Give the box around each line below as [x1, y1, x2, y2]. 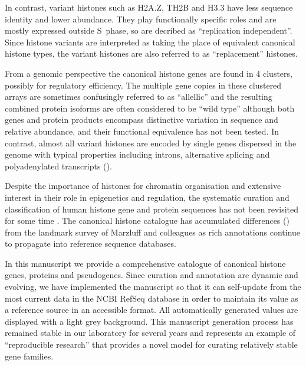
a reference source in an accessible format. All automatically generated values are [5, 303, 298, 316]
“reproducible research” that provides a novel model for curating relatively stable [5, 338, 298, 351]
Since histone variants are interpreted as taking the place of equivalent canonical [5, 35, 295, 48]
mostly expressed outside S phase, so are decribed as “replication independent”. [5, 24, 292, 37]
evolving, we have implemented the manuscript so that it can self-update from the [5, 280, 301, 293]
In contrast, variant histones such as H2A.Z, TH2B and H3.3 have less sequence [5, 1, 293, 13]
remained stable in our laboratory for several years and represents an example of [5, 326, 296, 339]
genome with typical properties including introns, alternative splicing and [5, 148, 270, 161]
